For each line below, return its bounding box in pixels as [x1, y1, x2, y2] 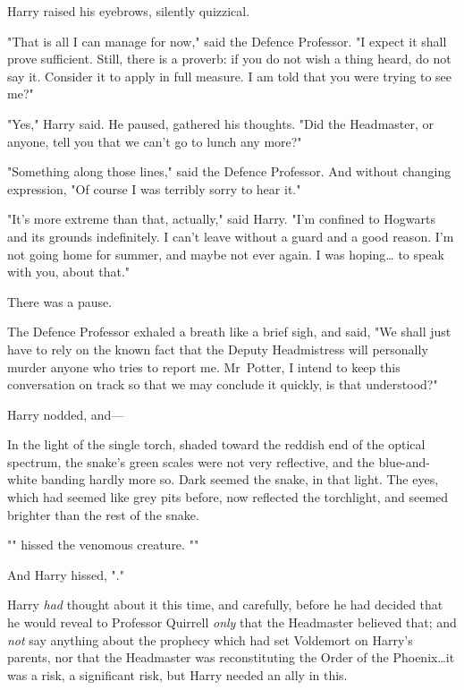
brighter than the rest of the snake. [7, 505, 199, 524]
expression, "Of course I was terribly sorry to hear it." [7, 179, 301, 198]
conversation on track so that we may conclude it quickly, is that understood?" [7, 375, 438, 394]
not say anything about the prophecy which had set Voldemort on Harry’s [7, 630, 413, 649]
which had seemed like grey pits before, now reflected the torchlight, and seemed [7, 488, 449, 507]
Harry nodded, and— [7, 405, 124, 423]
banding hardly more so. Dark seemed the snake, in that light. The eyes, [41, 470, 439, 489]
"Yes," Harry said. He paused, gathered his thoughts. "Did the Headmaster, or [7, 114, 434, 132]
